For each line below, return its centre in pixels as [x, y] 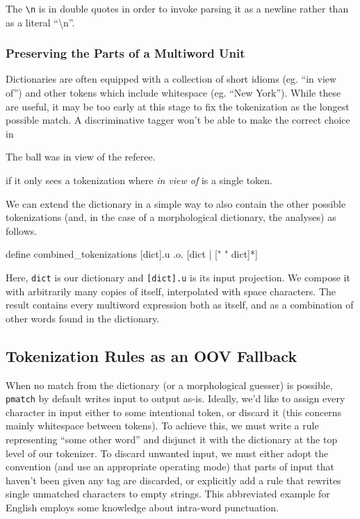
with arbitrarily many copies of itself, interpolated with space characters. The [171, 291]
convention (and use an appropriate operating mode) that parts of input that [170, 467]
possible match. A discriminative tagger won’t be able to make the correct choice [178, 120]
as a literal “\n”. [40, 22]
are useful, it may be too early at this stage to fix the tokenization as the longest [178, 106]
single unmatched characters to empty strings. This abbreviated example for [168, 494]
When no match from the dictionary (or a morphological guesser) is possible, [169, 385]
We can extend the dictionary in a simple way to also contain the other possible [176, 203]
